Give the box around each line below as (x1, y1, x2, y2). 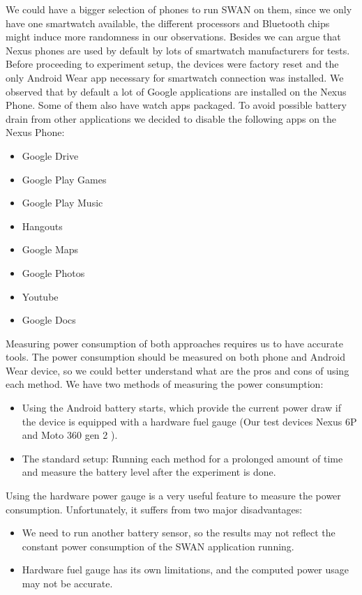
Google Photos (22, 265, 85, 280)
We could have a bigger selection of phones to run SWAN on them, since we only (6, 2, 352, 16)
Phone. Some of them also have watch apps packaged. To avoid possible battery (6, 98, 347, 112)
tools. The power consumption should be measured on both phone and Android (6, 349, 345, 364)
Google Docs (22, 312, 76, 327)
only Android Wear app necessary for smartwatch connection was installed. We (6, 70, 344, 84)
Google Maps (22, 242, 79, 257)
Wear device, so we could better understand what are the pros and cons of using (6, 363, 349, 377)
